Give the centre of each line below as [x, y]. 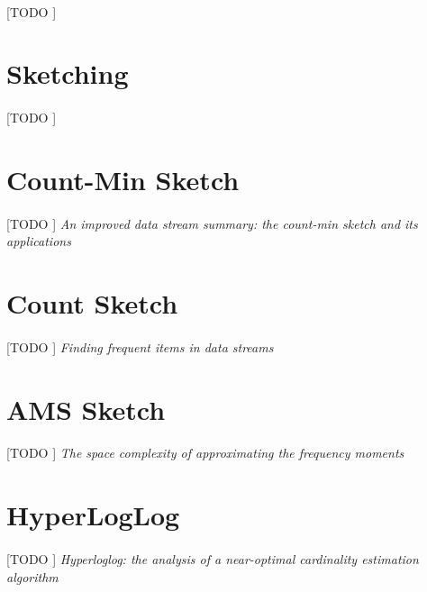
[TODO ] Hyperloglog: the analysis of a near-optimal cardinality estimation [213, 559]
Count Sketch [92, 303]
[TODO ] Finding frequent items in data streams [140, 346]
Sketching [68, 73]
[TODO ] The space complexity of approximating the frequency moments [205, 453]
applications [39, 241]
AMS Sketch [86, 409]
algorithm [32, 576]
